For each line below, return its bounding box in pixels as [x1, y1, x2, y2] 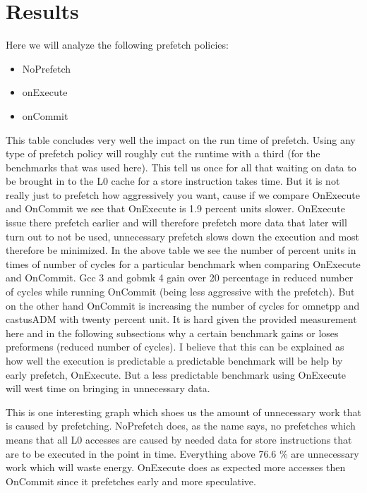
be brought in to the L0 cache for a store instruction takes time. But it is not [6, 174, 340, 188]
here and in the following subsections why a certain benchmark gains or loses [6, 325, 339, 340]
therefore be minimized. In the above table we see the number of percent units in [6, 243, 356, 257]
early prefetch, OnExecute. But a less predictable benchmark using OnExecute [6, 367, 347, 382]
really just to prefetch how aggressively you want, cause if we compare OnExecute [6, 187, 360, 202]
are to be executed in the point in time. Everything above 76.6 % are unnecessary [6, 446, 359, 461]
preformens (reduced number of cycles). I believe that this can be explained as [6, 339, 344, 354]
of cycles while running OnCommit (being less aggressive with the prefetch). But [6, 284, 355, 299]
